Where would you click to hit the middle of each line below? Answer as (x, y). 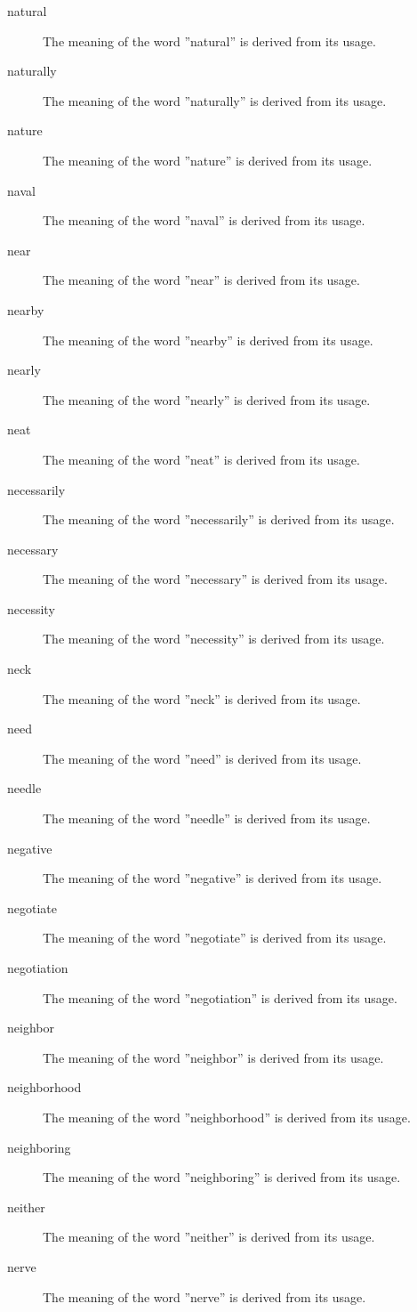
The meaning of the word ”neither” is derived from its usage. (209, 1237)
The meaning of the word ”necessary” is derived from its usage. (215, 579)
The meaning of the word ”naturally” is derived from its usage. (215, 100)
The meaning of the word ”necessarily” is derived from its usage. (219, 519)
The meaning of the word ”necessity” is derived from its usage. (214, 639)
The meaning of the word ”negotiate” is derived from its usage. (215, 938)
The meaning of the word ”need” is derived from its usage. (202, 758)
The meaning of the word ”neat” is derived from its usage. (201, 459)
